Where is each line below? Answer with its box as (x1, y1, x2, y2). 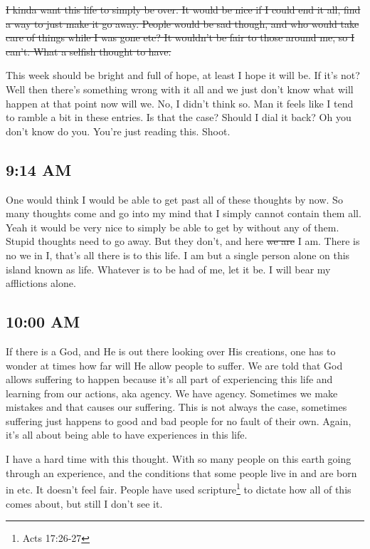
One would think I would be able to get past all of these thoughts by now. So (6, 192, 343, 206)
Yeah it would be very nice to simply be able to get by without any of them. (6, 219, 339, 234)
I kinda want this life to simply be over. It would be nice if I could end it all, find (6, 2, 361, 16)
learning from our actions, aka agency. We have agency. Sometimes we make (6, 385, 338, 400)
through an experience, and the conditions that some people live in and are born (6, 465, 357, 480)
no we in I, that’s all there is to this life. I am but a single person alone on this (6, 247, 350, 262)
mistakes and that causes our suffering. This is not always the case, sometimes (6, 399, 347, 414)
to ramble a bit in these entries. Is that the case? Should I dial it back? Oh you (6, 110, 351, 125)
